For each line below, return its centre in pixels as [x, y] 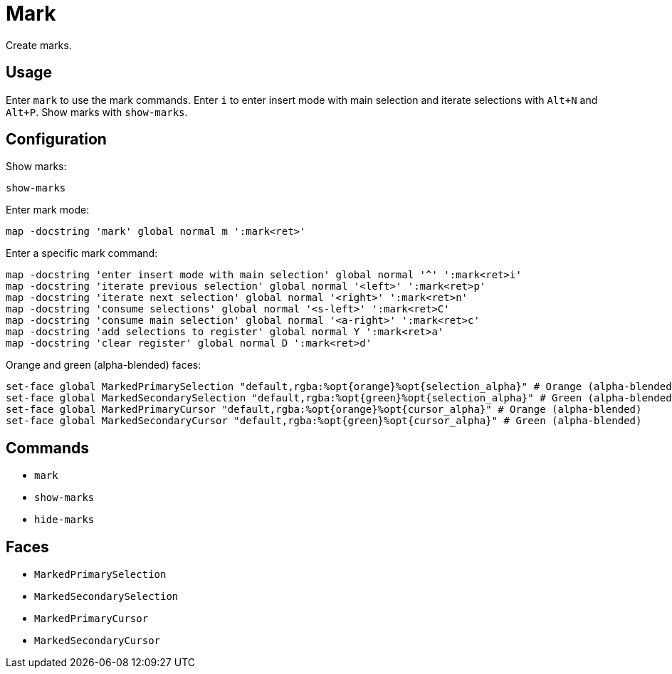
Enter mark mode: [48, 210]
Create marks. [39, 45]
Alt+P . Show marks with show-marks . [97, 112]
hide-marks [64, 520]
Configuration [56, 139]
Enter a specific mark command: [82, 253]
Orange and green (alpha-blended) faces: [104, 365]
